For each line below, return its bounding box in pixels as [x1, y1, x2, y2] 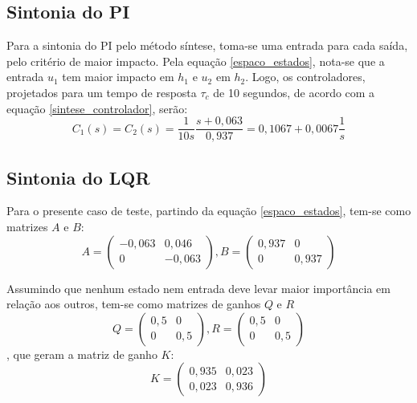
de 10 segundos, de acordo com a [213, 83, 375, 100]
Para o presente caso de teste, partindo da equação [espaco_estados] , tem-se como [6, 202, 411, 219]
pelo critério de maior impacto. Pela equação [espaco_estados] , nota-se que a [6, 52, 385, 69]
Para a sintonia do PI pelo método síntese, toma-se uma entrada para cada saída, [6, 37, 408, 54]
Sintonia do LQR [6, 165, 150, 189]
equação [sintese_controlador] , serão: [6, 100, 188, 116]
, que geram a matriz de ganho [6, 345, 157, 362]
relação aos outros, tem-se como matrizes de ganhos [6, 295, 261, 312]
